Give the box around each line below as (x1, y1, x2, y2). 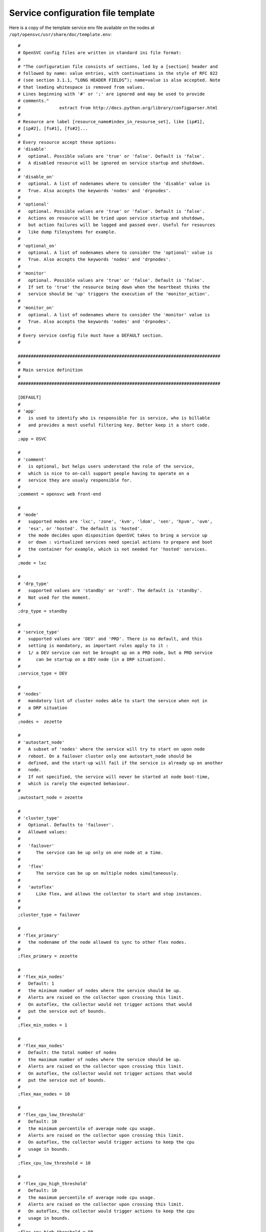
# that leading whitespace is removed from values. (18, 84, 145, 90)
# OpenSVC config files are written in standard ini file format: (18, 50, 182, 55)
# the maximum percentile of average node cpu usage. (18, 1195, 156, 1200)
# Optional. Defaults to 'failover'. (18, 822, 114, 828)
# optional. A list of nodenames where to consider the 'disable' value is (18, 181, 210, 187)
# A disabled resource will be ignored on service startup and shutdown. (18, 160, 205, 166)
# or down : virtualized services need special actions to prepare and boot (18, 540, 213, 545)
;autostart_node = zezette (18, 794, 83, 800)
